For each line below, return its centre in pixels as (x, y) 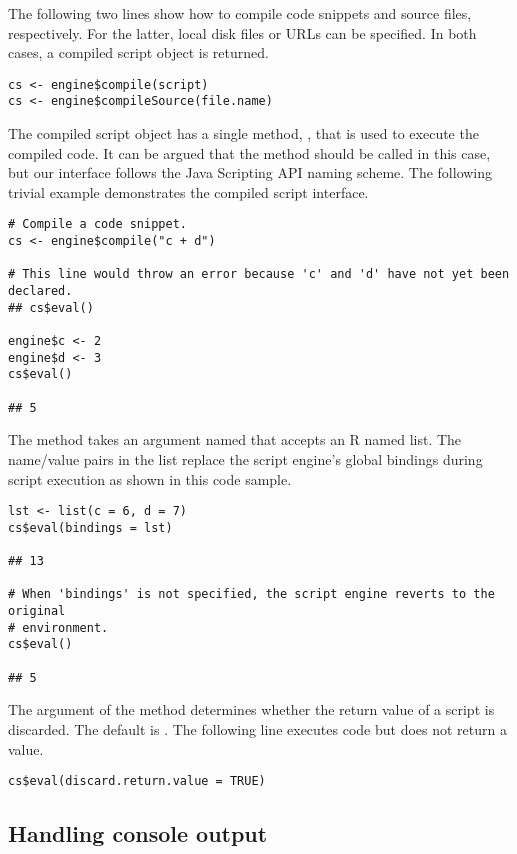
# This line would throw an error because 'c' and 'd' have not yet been (259, 274)
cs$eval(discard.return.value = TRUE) (137, 781)
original (37, 611)
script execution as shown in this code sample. (150, 478)
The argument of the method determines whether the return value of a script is (251, 709)
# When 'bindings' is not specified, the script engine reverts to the (251, 594)
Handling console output (138, 833)
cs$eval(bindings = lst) (90, 527)
